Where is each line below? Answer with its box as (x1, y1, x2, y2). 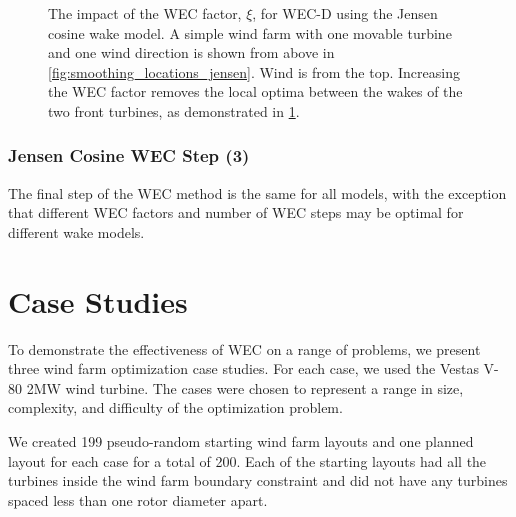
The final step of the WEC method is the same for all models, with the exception (8, 182, 507, 203)
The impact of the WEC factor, (48, 3, 242, 23)
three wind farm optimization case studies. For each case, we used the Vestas (8, 358, 479, 379)
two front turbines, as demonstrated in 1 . (48, 100, 300, 121)
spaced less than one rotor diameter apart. (8, 489, 268, 510)
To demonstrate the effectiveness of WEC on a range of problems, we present (8, 338, 481, 359)
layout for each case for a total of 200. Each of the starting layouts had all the (8, 450, 487, 471)
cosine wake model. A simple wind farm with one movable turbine (48, 22, 452, 43)
